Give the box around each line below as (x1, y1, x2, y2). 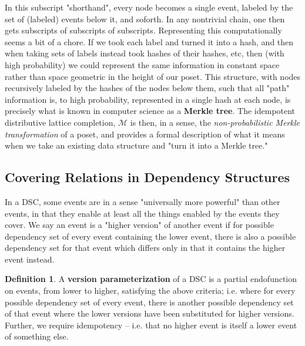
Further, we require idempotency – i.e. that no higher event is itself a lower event (5, 318, 297, 331)
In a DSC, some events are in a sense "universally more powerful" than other (5, 195, 280, 207)
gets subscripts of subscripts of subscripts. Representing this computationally (5, 24, 282, 36)
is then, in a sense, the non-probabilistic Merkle (130, 116, 300, 128)
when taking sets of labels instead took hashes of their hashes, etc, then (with (5, 47, 284, 59)
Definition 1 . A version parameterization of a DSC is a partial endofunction (5, 273, 297, 285)
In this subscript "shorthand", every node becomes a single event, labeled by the (5, 1, 293, 13)
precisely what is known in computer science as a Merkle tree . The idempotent (5, 105, 296, 117)
